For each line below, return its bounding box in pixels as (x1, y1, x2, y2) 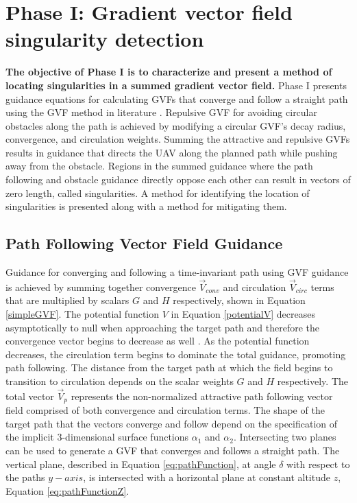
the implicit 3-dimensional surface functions (5, 430, 189, 444)
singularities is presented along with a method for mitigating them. (5, 199, 287, 213)
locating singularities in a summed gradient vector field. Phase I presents (5, 78, 347, 92)
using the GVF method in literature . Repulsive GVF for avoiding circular (5, 105, 318, 119)
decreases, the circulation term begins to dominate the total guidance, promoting (5, 347, 346, 361)
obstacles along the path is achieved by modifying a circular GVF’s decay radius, (5, 118, 346, 132)
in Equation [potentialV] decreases (171, 307, 315, 321)
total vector (5, 388, 54, 403)
